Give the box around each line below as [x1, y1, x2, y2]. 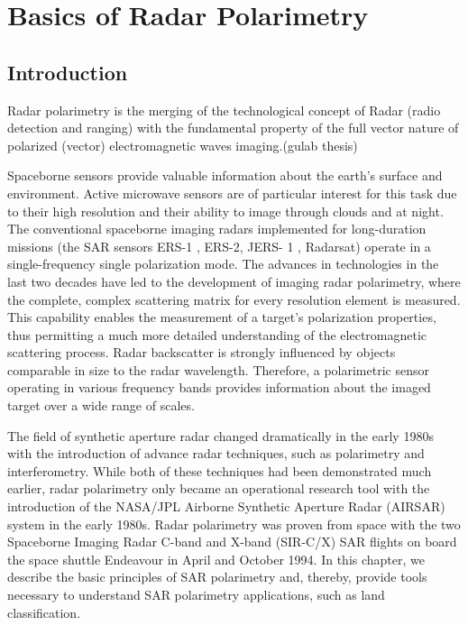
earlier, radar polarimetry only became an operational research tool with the [7, 479, 430, 498]
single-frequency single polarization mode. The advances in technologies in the [7, 254, 439, 273]
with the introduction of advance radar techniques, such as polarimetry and [7, 444, 425, 463]
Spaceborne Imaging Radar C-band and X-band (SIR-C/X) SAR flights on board [7, 532, 457, 551]
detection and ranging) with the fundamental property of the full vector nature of [7, 118, 459, 137]
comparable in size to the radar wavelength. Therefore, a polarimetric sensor [7, 360, 429, 379]
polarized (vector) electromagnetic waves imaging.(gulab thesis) [7, 135, 358, 154]
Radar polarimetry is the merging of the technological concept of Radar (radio [7, 100, 441, 119]
